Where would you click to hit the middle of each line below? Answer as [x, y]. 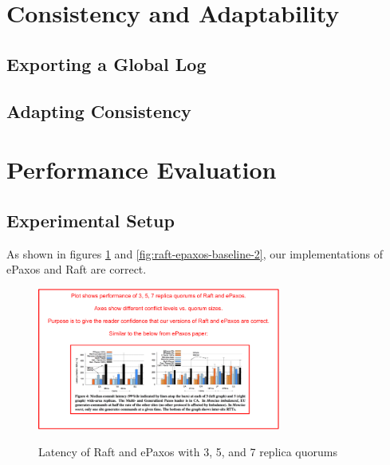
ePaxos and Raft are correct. [77, 269]
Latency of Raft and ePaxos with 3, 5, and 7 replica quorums [188, 452]
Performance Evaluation [142, 169]
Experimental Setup [91, 220]
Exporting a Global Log [106, 63]
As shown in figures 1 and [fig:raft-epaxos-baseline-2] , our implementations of [195, 253]
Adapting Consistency [99, 110]
